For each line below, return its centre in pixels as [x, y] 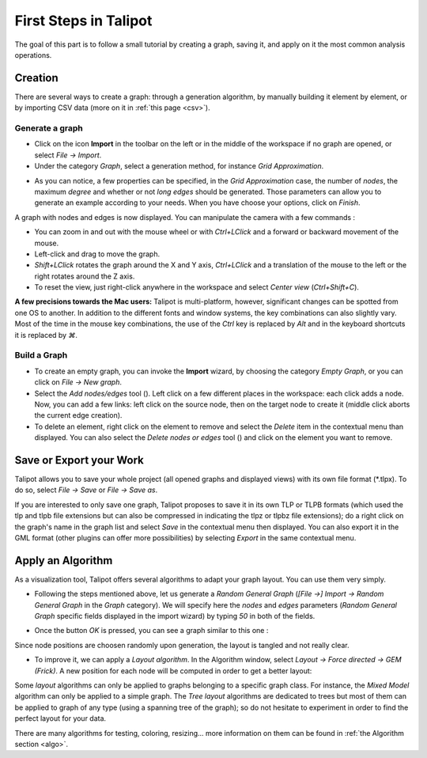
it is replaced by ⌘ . [46, 335]
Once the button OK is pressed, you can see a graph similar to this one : [151, 631]
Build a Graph [41, 355]
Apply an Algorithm [64, 561]
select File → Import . [68, 155]
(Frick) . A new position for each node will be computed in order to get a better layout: [173, 671]
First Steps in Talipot [83, 21]
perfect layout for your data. [60, 718]
